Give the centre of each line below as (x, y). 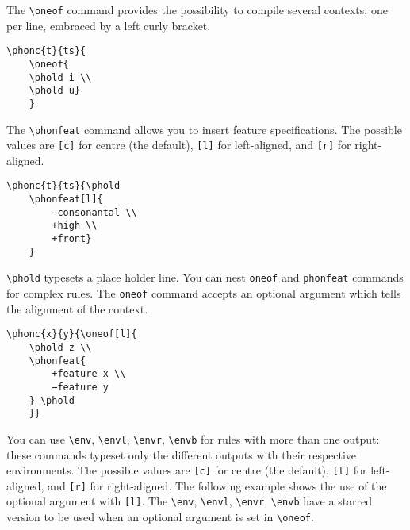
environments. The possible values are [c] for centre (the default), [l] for (187, 470)
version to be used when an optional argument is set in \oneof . (160, 517)
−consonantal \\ (94, 212)
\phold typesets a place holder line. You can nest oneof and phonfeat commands (205, 277)
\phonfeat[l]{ (66, 200)
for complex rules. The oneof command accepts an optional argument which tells (204, 293)
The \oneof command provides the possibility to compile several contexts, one (197, 10)
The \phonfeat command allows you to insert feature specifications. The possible (204, 129)
